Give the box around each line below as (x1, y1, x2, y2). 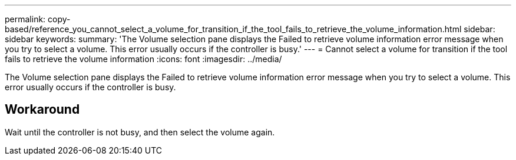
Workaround (5, 102, 80, 117)
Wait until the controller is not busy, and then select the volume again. (5, 127, 275, 137)
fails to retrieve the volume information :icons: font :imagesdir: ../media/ (5, 54, 282, 64)
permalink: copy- (5, 14, 71, 24)
